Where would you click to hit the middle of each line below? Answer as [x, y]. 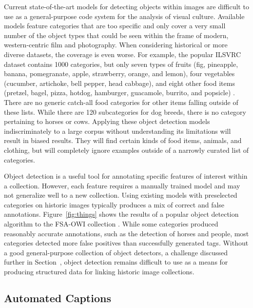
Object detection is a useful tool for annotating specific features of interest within [126, 176]
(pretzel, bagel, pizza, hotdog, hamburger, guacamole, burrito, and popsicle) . [119, 92]
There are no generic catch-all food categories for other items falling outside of [121, 102]
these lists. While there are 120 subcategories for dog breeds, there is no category [125, 112]
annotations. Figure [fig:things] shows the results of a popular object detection [121, 214]
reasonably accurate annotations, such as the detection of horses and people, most [126, 233]
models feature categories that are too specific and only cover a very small [115, 26]
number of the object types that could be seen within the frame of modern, [116, 35]
